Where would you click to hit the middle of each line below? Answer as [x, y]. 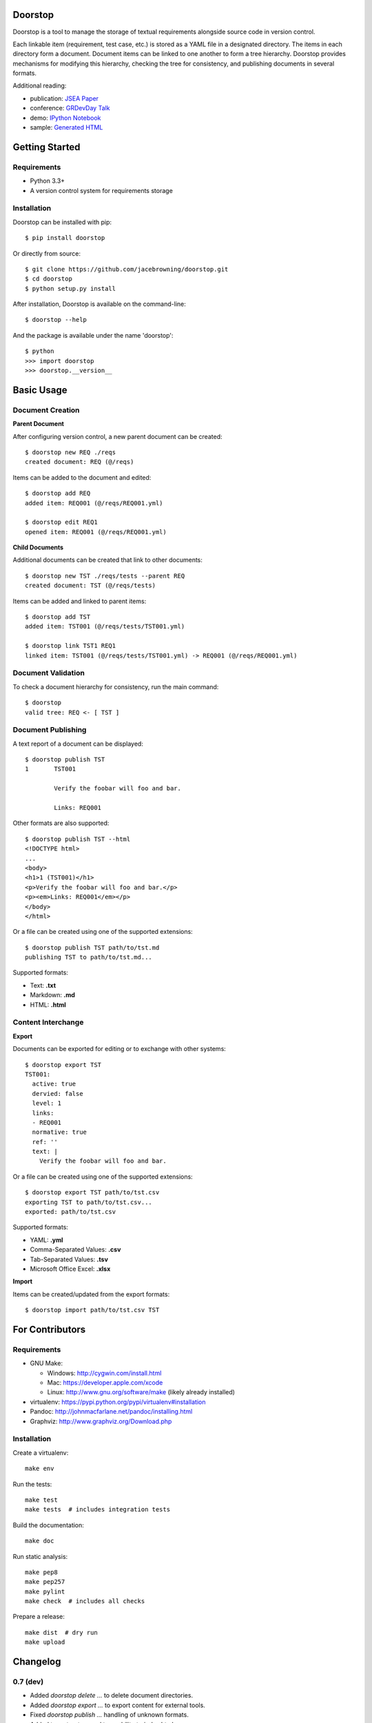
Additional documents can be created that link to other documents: [108, 560]
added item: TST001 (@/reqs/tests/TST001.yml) [105, 626]
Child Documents [38, 547]
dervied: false [58, 1093]
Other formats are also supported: [61, 823]
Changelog [37, 1662]
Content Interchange [48, 1022]
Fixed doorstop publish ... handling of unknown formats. [109, 1715]
